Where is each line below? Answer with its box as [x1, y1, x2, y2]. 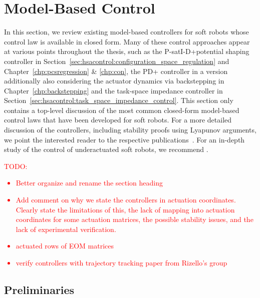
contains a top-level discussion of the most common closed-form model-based [4, 104, 239, 115]
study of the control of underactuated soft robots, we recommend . [4, 144, 208, 154]
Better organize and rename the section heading [16, 177, 163, 188]
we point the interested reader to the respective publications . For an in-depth [4, 134, 245, 144]
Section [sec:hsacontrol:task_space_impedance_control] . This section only [4, 95, 233, 105]
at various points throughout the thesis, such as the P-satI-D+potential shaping [4, 46, 249, 56]
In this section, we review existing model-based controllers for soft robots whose [4, 26, 249, 37]
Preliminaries [4, 281, 75, 297]
